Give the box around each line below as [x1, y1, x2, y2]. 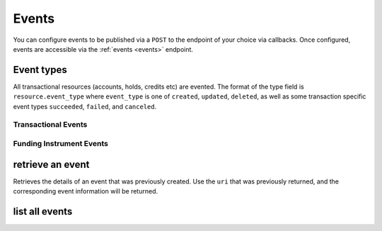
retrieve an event [13, 158, 90, 170]
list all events [13, 205, 73, 218]
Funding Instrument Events [13, 138, 109, 148]
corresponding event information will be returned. [13, 187, 158, 196]
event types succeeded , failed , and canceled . [13, 102, 157, 111]
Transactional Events [13, 120, 88, 130]
